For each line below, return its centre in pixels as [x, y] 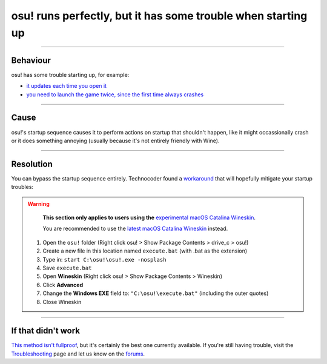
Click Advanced [63, 285]
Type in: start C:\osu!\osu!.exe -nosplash [104, 259]
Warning [38, 204]
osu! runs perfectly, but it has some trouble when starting [159, 16]
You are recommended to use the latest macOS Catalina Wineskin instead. [135, 229]
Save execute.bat [67, 268]
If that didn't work [45, 331]
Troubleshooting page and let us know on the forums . [78, 354]
